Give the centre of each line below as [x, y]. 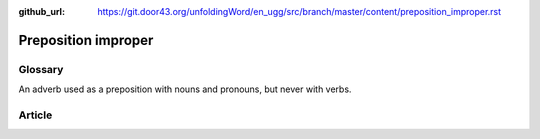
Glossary [41, 69]
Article [35, 115]
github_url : [41, 11]
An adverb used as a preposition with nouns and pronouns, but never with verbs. [185, 89]
